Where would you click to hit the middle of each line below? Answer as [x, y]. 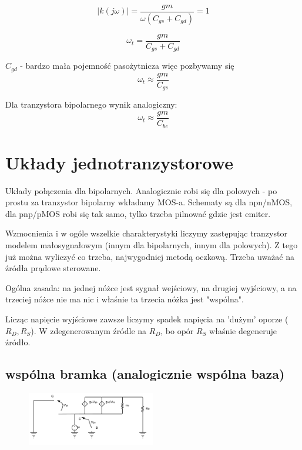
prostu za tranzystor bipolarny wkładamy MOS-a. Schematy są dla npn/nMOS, [149, 202]
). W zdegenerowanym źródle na [89, 330]
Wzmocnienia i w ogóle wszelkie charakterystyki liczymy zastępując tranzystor [146, 233]
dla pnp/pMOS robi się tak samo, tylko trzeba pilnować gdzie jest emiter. [138, 213]
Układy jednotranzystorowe [119, 162]
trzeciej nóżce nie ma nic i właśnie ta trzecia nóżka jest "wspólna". [125, 299]
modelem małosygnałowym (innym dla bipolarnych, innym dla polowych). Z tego [152, 245]
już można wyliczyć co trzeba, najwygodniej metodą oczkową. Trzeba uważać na [150, 256]
